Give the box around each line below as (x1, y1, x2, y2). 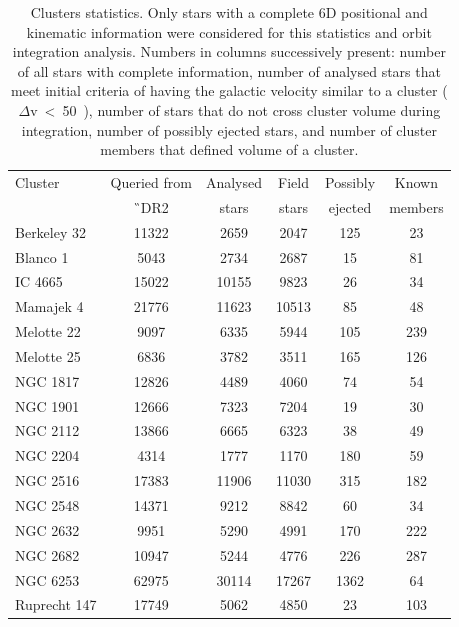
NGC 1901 (15, 395, 80, 416)
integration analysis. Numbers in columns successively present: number (12, 41, 446, 62)
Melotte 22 (15, 321, 81, 342)
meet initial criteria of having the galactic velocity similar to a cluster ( (11, 80, 448, 101)
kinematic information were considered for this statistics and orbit (26, 21, 432, 42)
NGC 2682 (15, 544, 80, 565)
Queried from (110, 172, 192, 192)
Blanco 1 (15, 246, 69, 267)
